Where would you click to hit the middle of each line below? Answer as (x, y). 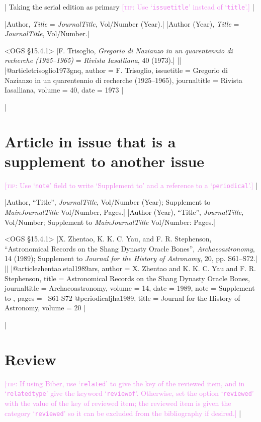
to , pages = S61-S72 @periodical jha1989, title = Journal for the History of (122, 298)
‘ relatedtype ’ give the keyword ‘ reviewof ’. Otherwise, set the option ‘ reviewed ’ (129, 393)
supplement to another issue (105, 161)
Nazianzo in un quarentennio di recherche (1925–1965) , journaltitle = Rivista (123, 80)
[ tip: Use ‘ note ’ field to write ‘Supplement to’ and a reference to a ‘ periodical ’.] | (131, 185)
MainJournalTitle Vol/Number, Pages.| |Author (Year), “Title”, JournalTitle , (124, 212)
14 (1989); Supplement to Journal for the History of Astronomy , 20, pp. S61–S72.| (131, 258)
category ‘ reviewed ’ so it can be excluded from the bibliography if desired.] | (123, 413)
